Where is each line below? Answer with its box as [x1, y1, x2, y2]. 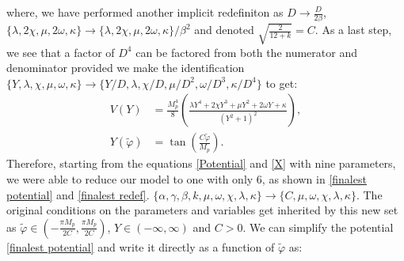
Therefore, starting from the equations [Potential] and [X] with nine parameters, [6, 155, 396, 172]
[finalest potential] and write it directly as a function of [6, 238, 275, 255]
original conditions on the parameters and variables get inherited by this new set [6, 202, 398, 218]
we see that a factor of [6, 43, 115, 60]
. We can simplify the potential [242, 218, 394, 235]
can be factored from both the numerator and [135, 43, 357, 60]
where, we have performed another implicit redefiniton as [6, 4, 284, 20]
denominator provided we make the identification [6, 59, 245, 76]
